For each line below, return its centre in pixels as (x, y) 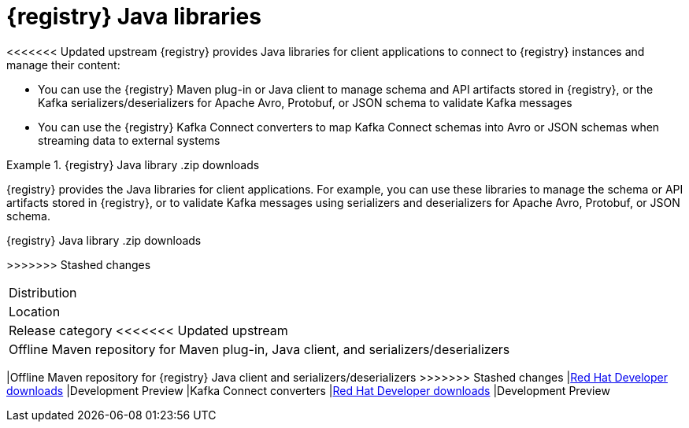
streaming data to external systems (129, 140)
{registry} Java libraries (134, 17)
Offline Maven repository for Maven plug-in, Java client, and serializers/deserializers (259, 349)
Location (35, 311)
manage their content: (63, 65)
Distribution (43, 292)
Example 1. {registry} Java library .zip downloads (133, 164)
